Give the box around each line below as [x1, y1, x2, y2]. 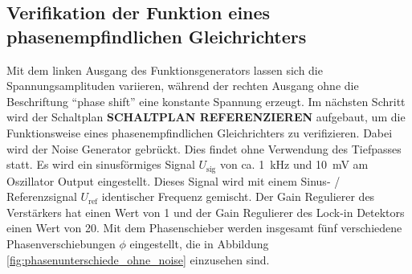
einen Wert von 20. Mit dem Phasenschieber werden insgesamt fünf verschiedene [6, 219, 402, 236]
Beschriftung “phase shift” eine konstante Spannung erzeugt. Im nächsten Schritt [6, 92, 406, 109]
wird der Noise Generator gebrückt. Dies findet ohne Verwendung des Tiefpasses [6, 140, 402, 157]
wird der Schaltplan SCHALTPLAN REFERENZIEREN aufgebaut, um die [6, 108, 406, 125]
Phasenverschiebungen [6, 235, 116, 252]
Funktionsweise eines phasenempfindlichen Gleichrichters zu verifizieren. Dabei [6, 124, 393, 141]
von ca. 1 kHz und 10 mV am [219, 156, 369, 173]
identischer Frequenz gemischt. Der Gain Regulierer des [101, 188, 375, 205]
